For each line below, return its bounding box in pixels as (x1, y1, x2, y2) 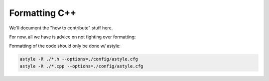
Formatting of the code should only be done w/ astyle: (9, 43, 121, 49)
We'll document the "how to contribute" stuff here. (9, 25, 113, 31)
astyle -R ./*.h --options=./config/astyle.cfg (19, 56, 138, 62)
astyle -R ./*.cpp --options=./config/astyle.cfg (19, 63, 143, 69)
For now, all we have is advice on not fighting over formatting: (9, 34, 136, 40)
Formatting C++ (9, 7, 77, 18)
